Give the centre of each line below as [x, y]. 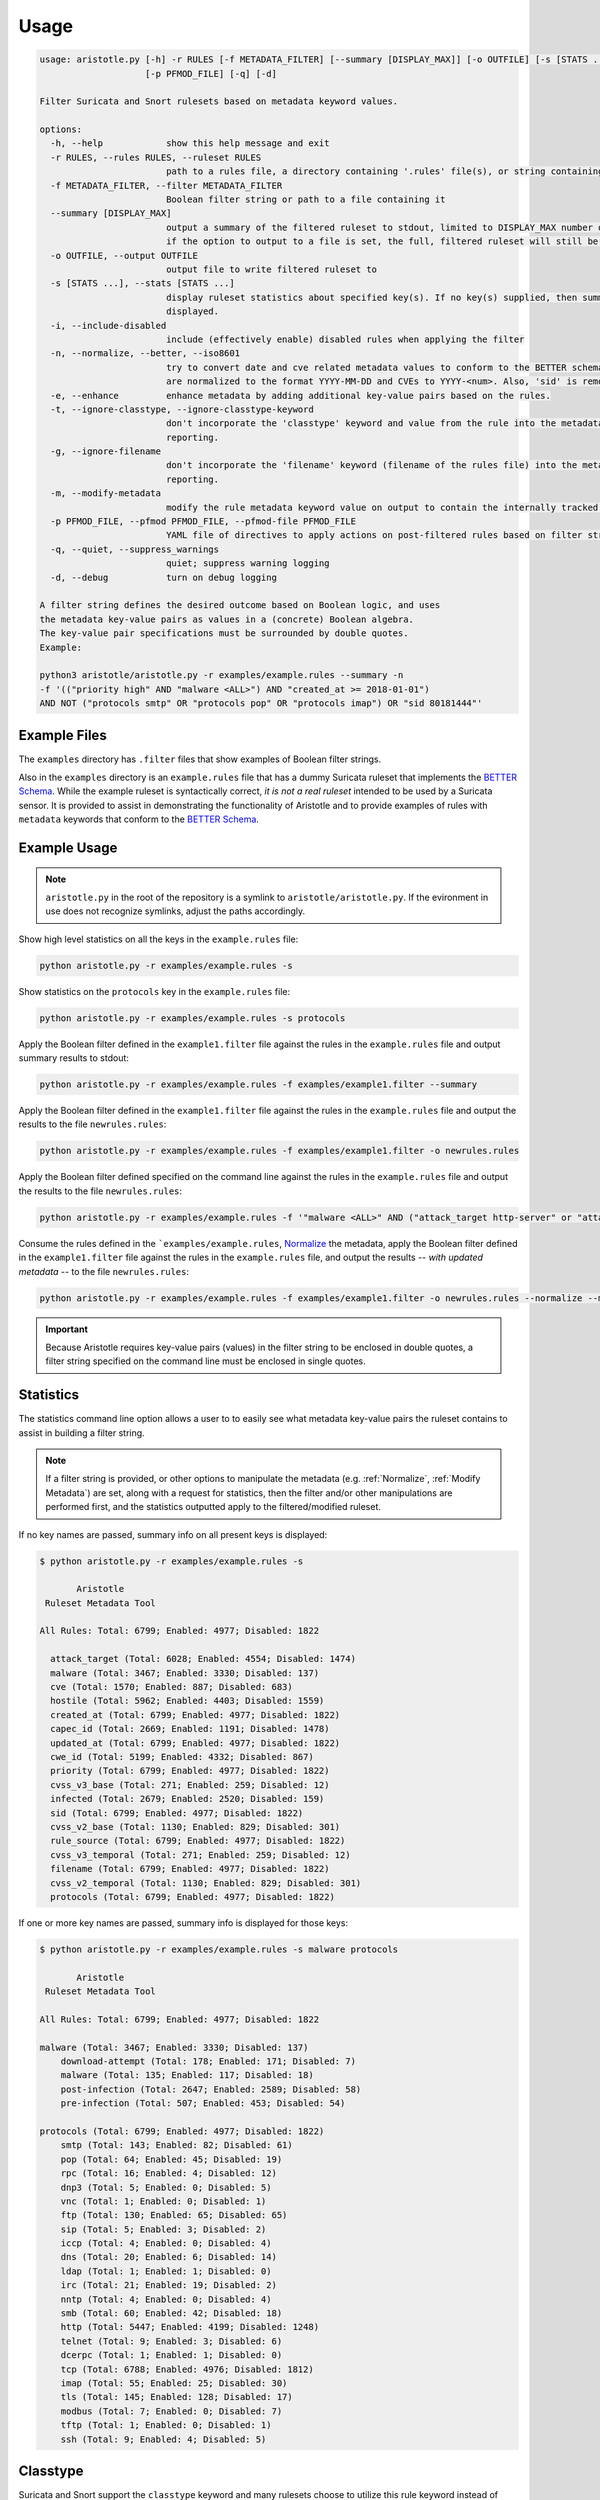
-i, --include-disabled [108, 325]
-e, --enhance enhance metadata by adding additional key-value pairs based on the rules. [301, 395]
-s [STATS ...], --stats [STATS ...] [142, 283]
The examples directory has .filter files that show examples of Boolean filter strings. [200, 759]
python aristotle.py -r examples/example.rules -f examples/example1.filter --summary [258, 1084]
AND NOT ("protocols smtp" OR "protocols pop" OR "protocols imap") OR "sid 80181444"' [261, 703]
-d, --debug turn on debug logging [163, 577]
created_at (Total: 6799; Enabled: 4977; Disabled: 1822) [195, 1714]
